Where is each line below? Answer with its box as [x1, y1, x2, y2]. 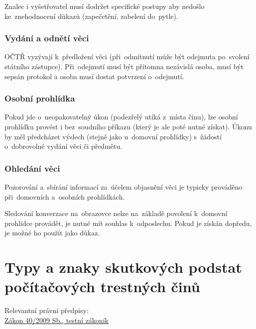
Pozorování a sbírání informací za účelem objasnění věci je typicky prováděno [4, 182, 243, 192]
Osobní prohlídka [4, 92, 75, 105]
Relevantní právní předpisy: [4, 305, 89, 316]
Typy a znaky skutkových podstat [4, 257, 242, 277]
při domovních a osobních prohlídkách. [4, 191, 125, 202]
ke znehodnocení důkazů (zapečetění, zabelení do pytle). [4, 10, 178, 21]
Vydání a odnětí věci [4, 32, 89, 44]
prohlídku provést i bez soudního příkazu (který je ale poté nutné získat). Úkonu [4, 121, 252, 131]
